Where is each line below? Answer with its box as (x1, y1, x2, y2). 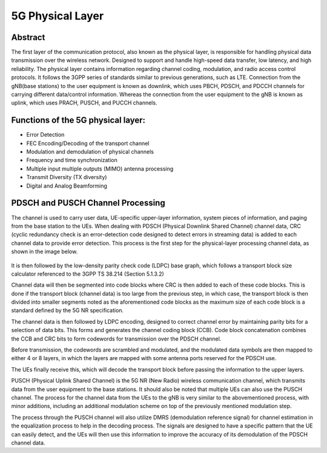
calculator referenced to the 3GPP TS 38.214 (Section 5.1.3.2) (11, 270, 165, 278)
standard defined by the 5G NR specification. (11, 307, 124, 314)
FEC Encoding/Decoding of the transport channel (26, 140, 150, 147)
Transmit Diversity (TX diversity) (26, 174, 107, 181)
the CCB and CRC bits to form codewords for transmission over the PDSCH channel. (11, 335, 222, 342)
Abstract (11, 32, 45, 43)
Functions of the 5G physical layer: (11, 115, 145, 126)
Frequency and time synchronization (26, 157, 117, 164)
